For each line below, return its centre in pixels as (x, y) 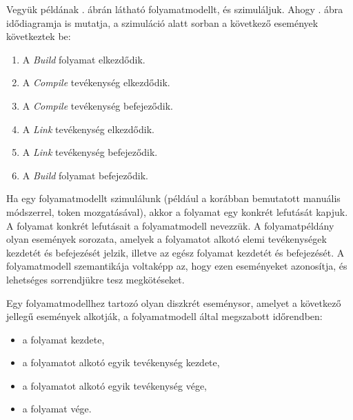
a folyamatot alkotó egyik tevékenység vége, (114, 385)
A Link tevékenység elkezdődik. (88, 129)
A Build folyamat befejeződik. (85, 175)
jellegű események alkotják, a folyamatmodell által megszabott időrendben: (164, 316)
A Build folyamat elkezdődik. (84, 59)
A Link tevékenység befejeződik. (90, 152)
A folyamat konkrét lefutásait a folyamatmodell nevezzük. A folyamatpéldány (170, 225)
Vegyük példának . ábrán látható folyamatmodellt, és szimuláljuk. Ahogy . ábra (175, 9)
